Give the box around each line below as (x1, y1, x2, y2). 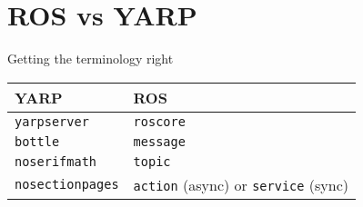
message (133, 133, 186, 149)
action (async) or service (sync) (133, 173, 348, 195)
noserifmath (15, 153, 97, 169)
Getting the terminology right (7, 49, 174, 68)
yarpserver (15, 113, 89, 129)
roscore (133, 113, 186, 129)
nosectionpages (15, 177, 119, 192)
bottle (15, 133, 60, 149)
